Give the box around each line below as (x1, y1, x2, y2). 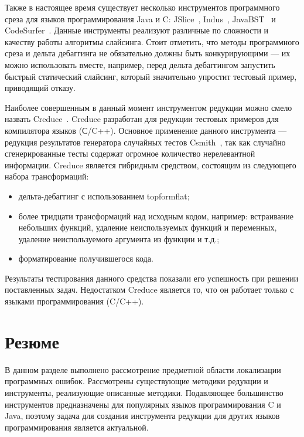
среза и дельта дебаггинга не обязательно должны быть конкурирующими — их (5, 47, 291, 59)
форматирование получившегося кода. (18, 252, 153, 265)
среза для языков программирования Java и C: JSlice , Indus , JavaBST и (5, 12, 276, 25)
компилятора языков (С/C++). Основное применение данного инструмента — (5, 124, 287, 136)
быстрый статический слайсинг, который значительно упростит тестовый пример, (5, 70, 297, 82)
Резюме (5, 329, 59, 353)
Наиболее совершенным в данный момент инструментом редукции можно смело (5, 101, 292, 113)
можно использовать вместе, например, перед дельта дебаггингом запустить (5, 58, 275, 70)
